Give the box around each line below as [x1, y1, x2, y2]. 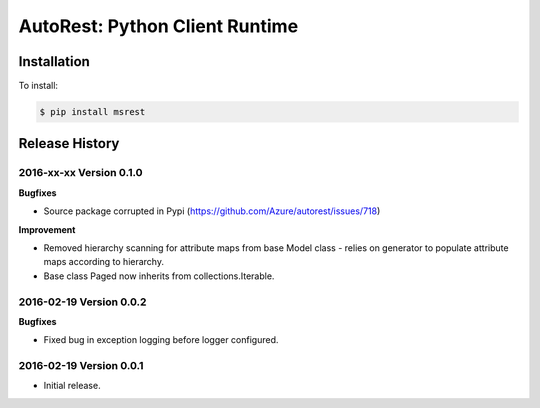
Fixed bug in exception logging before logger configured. [43, 334, 279, 346]
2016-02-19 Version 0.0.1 [18, 359, 144, 373]
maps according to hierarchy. [43, 256, 165, 268]
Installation [18, 53, 90, 70]
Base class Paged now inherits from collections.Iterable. [43, 270, 275, 282]
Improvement [18, 223, 76, 235]
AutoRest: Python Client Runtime [18, 15, 299, 37]
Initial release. [43, 380, 101, 392]
